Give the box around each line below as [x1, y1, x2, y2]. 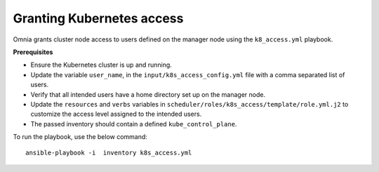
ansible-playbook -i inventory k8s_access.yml [25, 149, 192, 157]
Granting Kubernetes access [13, 11, 184, 26]
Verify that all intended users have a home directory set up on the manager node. [30, 90, 266, 98]
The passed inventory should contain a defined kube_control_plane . [30, 119, 237, 128]
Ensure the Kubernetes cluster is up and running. [30, 60, 172, 70]
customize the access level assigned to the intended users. [30, 110, 202, 119]
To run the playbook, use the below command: [13, 133, 147, 141]
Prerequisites [13, 48, 53, 56]
